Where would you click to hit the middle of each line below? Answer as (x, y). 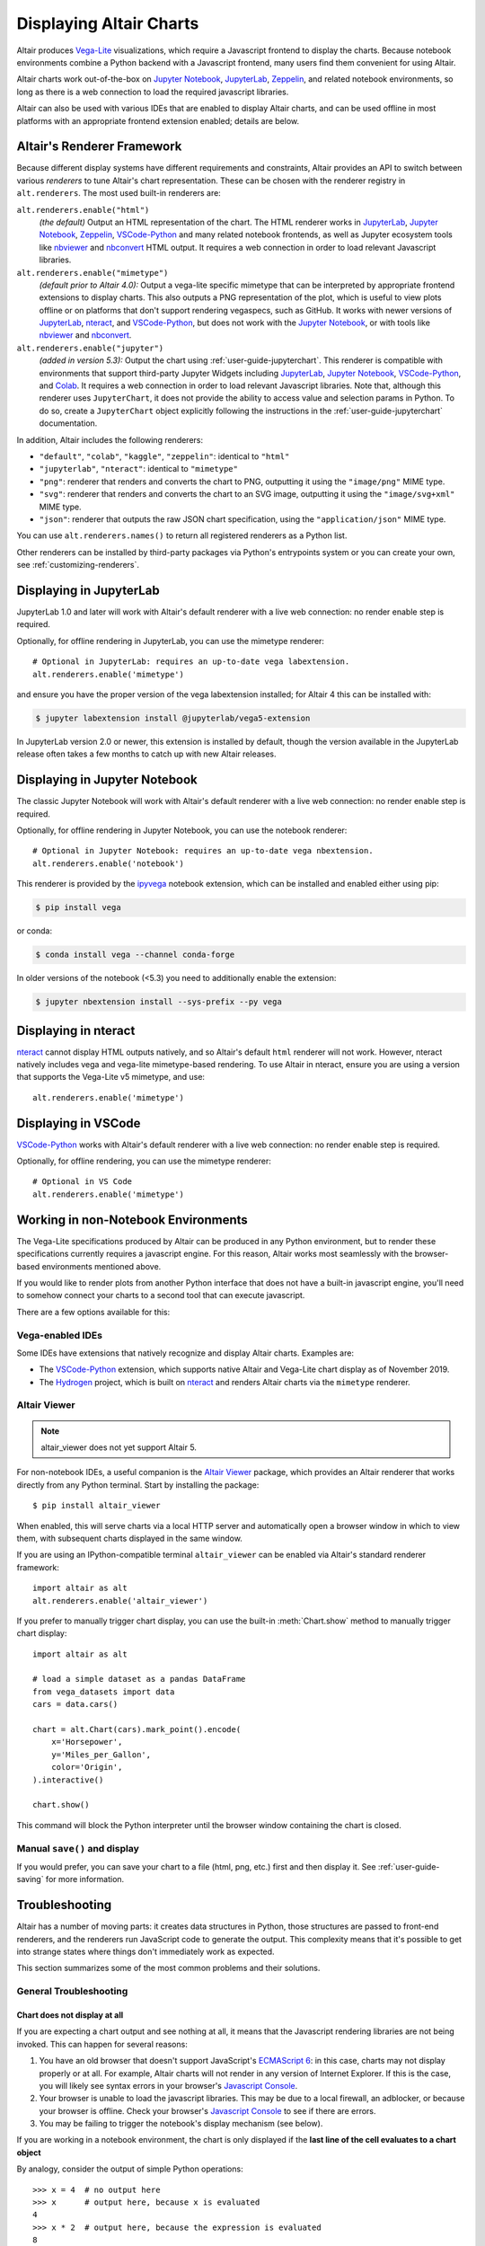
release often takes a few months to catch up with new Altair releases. (147, 754)
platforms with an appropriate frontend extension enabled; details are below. (158, 120)
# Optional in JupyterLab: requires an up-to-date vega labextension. (191, 662)
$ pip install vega (78, 908)
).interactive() (68, 1780)
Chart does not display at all (70, 2015)
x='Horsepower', (87, 1742)
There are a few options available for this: (93, 1312)
